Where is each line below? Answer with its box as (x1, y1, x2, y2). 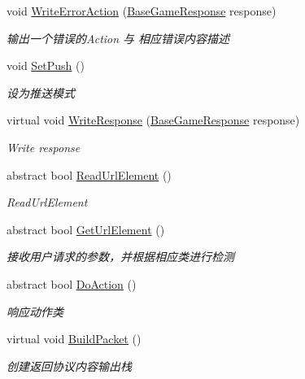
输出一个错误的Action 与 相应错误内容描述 (7, 29, 230, 46)
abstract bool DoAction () (7, 275, 137, 292)
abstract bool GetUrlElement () (7, 220, 165, 237)
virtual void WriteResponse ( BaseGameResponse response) (7, 111, 300, 129)
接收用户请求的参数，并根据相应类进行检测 (7, 248, 234, 265)
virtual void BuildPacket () (7, 330, 142, 347)
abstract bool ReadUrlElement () (7, 166, 172, 183)
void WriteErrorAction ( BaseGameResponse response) (7, 2, 277, 19)
